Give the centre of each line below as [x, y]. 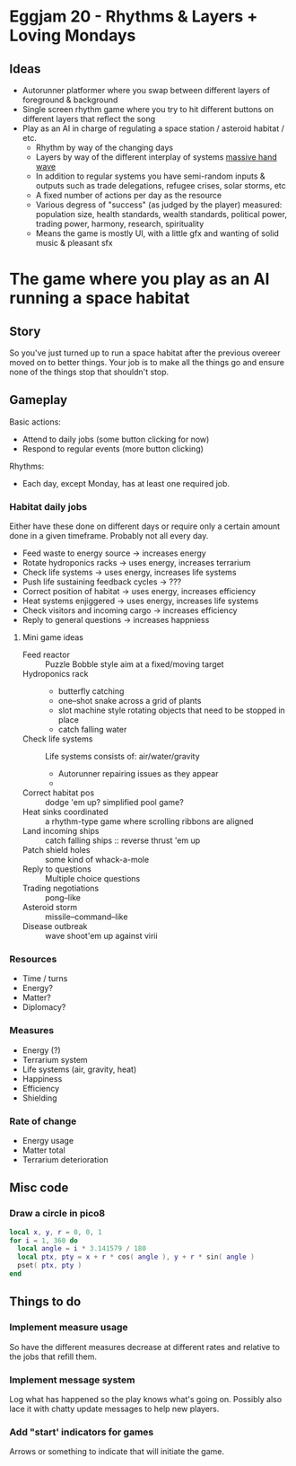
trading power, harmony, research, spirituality [120, 224]
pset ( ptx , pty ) [50, 1266]
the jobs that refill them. [53, 1356]
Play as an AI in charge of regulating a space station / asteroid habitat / [153, 128]
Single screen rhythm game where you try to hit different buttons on [148, 109]
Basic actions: [35, 421]
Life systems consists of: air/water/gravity [122, 757]
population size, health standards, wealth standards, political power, [161, 214]
